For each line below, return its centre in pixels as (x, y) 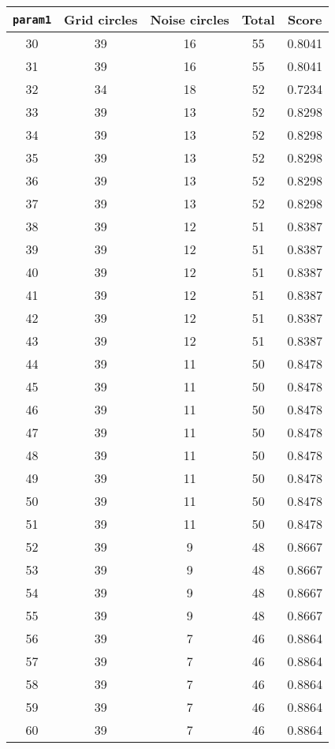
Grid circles (101, 19)
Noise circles (190, 19)
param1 (32, 19)
